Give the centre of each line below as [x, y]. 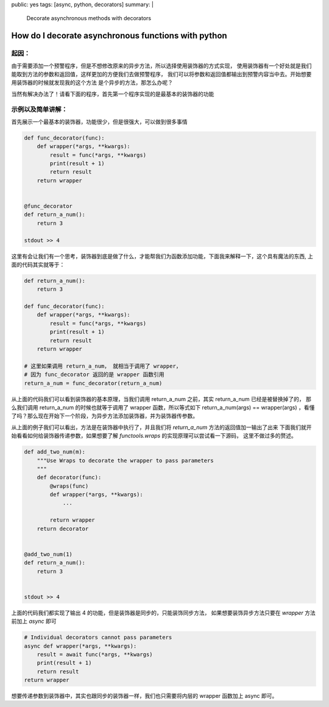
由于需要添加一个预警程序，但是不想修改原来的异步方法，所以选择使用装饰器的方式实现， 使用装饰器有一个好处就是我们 [161, 66]
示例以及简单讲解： [40, 110]
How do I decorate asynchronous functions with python [119, 36]
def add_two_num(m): [55, 452]
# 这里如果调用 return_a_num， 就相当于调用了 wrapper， [103, 366]
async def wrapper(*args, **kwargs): [80, 646]
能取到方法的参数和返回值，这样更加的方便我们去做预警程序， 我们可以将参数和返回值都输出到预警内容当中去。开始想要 [161, 74]
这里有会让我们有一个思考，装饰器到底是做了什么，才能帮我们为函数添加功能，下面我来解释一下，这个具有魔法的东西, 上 [162, 256]
